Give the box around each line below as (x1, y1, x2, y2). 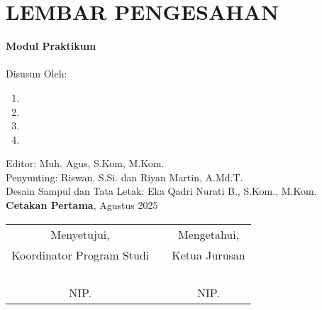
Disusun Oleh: (6, 66, 67, 81)
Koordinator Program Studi (11, 246, 150, 263)
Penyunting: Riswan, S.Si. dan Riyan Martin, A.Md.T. (6, 169, 243, 184)
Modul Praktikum (6, 38, 96, 53)
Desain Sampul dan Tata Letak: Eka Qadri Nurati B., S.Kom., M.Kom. (6, 183, 317, 198)
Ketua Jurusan (172, 246, 245, 263)
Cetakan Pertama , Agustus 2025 (6, 198, 158, 213)
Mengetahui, (177, 225, 240, 242)
